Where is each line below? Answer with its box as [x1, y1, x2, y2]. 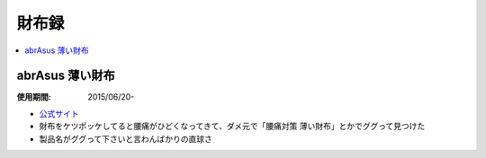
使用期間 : [16, 92, 51, 102]
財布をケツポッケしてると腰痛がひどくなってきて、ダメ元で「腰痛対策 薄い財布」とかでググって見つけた [39, 121, 426, 132]
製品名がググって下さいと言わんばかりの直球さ [39, 133, 213, 144]
